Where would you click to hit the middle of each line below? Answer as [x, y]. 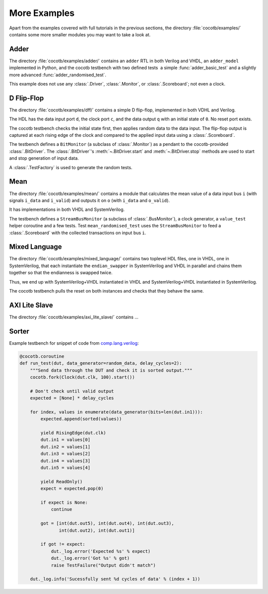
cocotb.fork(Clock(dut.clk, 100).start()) [82, 377]
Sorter [19, 331]
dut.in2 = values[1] [66, 447]
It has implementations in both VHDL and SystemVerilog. [67, 209]
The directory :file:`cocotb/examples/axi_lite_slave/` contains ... [74, 317]
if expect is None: [64, 502]
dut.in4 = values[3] [66, 461]
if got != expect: [63, 544]
